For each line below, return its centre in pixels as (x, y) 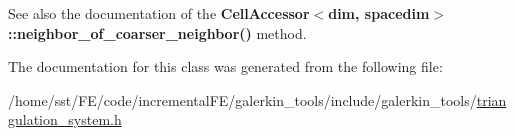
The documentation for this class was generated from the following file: (225, 66)
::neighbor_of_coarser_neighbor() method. (157, 32)
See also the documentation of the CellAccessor (159, 13)
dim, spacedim (379, 13)
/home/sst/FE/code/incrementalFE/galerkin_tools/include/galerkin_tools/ (242, 99)
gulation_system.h (65, 119)
